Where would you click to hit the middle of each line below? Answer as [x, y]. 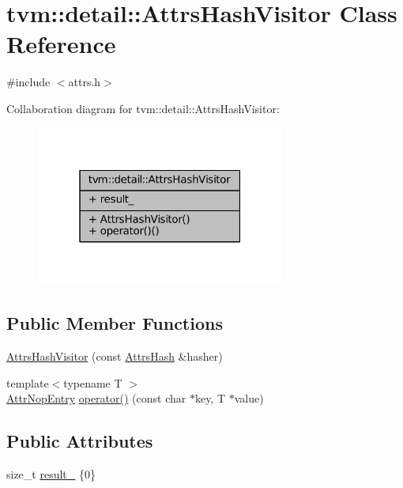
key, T [210, 398]
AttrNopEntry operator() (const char [96, 398]
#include [28, 82]
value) [249, 398]
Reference [61, 44]
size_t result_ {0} [51, 474]
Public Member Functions [115, 323]
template [28, 382]
